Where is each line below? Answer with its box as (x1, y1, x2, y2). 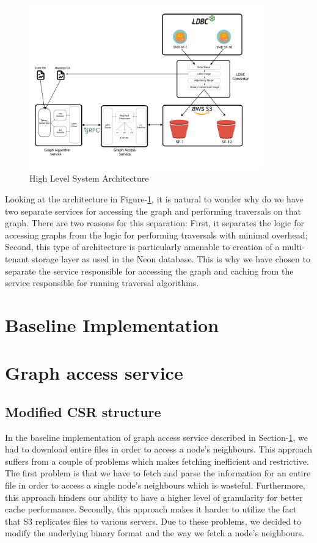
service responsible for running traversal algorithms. (5, 276, 199, 289)
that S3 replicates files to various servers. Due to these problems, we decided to (5, 514, 302, 527)
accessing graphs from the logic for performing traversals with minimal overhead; (5, 228, 308, 241)
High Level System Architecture (29, 172, 149, 185)
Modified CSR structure (5, 402, 161, 421)
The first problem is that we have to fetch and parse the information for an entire (5, 467, 311, 479)
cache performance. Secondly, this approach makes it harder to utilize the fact (5, 503, 297, 515)
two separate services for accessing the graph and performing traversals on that (5, 204, 301, 217)
